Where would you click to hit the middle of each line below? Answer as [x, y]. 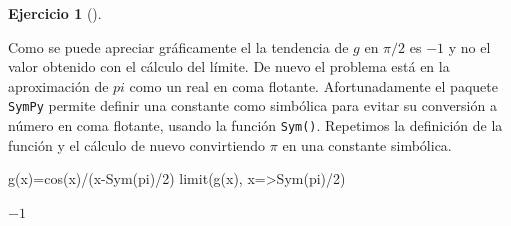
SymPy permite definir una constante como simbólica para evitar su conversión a [252, 105]
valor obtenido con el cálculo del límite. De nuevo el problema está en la [229, 66]
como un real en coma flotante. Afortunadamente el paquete [313, 85]
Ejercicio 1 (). [55, 13]
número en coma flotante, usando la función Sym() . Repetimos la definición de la [255, 125]
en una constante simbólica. [367, 144]
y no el [469, 46]
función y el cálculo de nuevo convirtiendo [137, 144]
